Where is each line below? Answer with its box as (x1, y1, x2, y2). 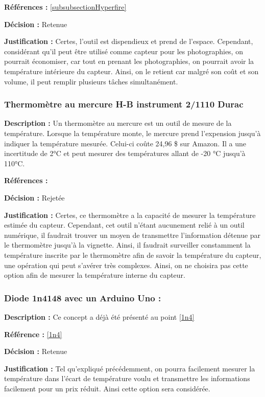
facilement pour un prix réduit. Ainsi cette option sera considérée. (4, 383, 210, 393)
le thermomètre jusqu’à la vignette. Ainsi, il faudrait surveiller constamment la (4, 239, 251, 250)
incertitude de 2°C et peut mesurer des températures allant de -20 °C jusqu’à (4, 148, 246, 159)
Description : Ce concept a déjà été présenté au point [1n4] (4, 311, 195, 322)
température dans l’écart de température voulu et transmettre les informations (4, 373, 250, 384)
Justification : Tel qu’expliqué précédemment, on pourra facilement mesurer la (4, 363, 255, 373)
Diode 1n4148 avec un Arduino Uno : (4, 291, 161, 304)
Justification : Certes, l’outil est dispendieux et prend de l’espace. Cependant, (4, 36, 253, 47)
